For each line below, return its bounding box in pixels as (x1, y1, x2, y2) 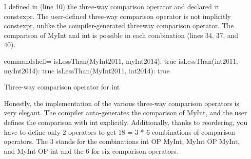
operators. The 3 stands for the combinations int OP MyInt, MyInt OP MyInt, (4, 136, 240, 146)
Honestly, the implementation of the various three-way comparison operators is (4, 98, 239, 108)
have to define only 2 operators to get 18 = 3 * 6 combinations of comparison (4, 126, 235, 137)
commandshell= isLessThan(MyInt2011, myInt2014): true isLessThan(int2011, (4, 55, 238, 66)
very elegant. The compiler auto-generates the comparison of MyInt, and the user (4, 107, 247, 118)
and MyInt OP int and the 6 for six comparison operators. (4, 145, 178, 156)
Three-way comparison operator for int (4, 82, 120, 92)
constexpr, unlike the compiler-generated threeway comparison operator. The (4, 20, 234, 31)
